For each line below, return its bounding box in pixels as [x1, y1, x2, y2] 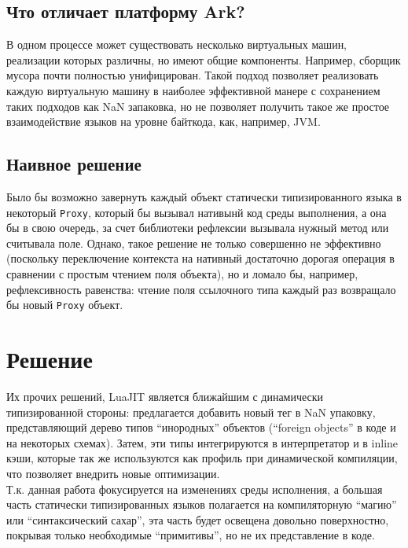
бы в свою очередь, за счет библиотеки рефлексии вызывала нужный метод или [6, 219, 389, 236]
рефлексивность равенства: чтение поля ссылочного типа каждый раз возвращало [6, 281, 396, 297]
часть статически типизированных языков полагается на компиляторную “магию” [6, 496, 397, 513]
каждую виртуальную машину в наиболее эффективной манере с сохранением [6, 82, 380, 98]
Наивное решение [6, 152, 142, 176]
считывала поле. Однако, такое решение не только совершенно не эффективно [6, 234, 381, 251]
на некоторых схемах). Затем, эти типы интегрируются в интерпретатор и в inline [6, 434, 399, 451]
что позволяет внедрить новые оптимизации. [6, 465, 220, 481]
